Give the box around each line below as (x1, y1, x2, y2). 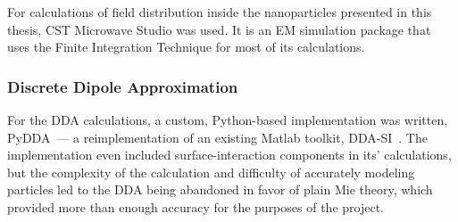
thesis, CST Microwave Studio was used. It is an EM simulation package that (7, 20, 431, 38)
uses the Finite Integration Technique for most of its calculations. (7, 37, 365, 56)
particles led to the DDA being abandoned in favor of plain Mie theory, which (7, 180, 433, 199)
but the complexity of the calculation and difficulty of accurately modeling (7, 162, 415, 181)
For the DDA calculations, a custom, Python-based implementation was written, (7, 111, 448, 128)
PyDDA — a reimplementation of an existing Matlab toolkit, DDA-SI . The (7, 127, 428, 146)
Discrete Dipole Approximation (7, 75, 238, 97)
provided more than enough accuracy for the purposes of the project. (7, 197, 384, 216)
